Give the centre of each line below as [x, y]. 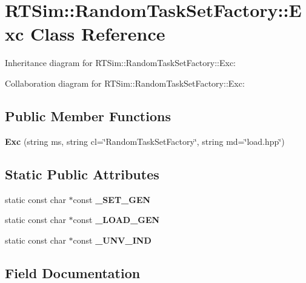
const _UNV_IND [112, 240]
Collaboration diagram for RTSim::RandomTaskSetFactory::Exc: [125, 83]
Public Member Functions [88, 115]
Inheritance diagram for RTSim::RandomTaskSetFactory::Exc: [121, 63]
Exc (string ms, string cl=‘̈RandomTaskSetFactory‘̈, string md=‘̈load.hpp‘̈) [145, 141]
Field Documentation [73, 272]
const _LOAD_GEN [116, 220]
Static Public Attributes [82, 174]
